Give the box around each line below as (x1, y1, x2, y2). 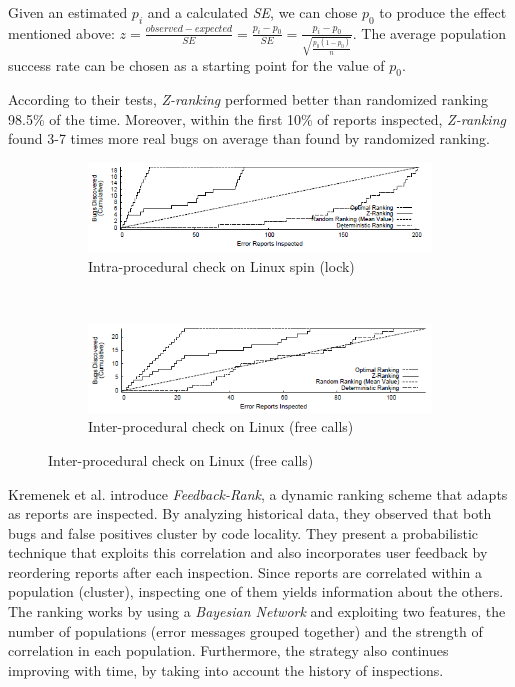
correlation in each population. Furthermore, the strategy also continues (8, 640, 449, 661)
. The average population (352, 22, 507, 43)
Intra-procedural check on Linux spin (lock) (88, 255, 355, 276)
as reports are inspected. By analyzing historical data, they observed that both (8, 503, 492, 524)
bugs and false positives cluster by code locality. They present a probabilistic (8, 522, 479, 543)
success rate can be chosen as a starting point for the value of (8, 54, 385, 75)
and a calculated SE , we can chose (147, 2, 358, 22)
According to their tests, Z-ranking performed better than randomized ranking (8, 89, 489, 110)
